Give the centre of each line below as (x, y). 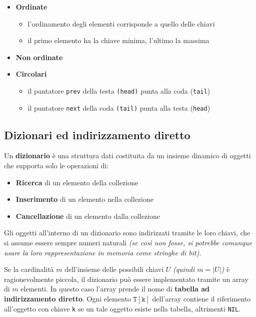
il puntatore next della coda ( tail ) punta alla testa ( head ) (119, 107)
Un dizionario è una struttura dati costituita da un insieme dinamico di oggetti (127, 155)
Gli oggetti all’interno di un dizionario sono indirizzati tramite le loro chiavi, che (127, 233)
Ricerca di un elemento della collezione (77, 182)
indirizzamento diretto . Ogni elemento (67, 299)
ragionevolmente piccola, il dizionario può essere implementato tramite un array (126, 279)
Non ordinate (39, 57)
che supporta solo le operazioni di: (56, 166)
